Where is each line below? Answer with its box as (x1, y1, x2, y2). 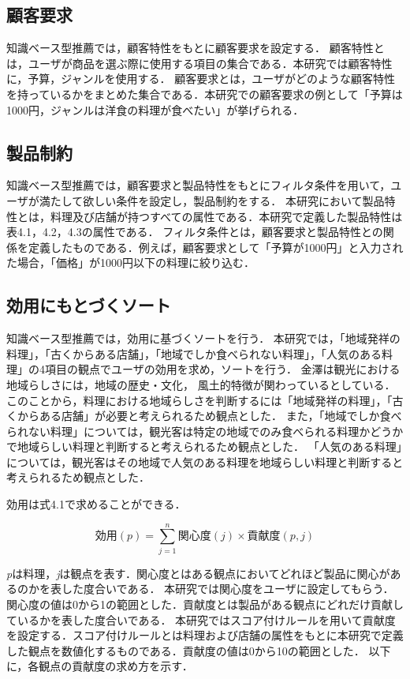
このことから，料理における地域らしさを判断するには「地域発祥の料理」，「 (6, 392, 393, 408)
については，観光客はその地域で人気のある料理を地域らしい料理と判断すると (6, 453, 404, 470)
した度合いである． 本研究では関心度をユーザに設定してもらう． (61, 580, 394, 597)
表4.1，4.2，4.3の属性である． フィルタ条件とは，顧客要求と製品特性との (6, 223, 383, 240)
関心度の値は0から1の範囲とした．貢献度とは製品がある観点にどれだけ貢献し (6, 595, 404, 612)
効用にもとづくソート (6, 293, 171, 317)
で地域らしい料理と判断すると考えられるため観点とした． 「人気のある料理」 (6, 438, 402, 455)
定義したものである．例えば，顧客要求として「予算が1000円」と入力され (28, 238, 404, 255)
